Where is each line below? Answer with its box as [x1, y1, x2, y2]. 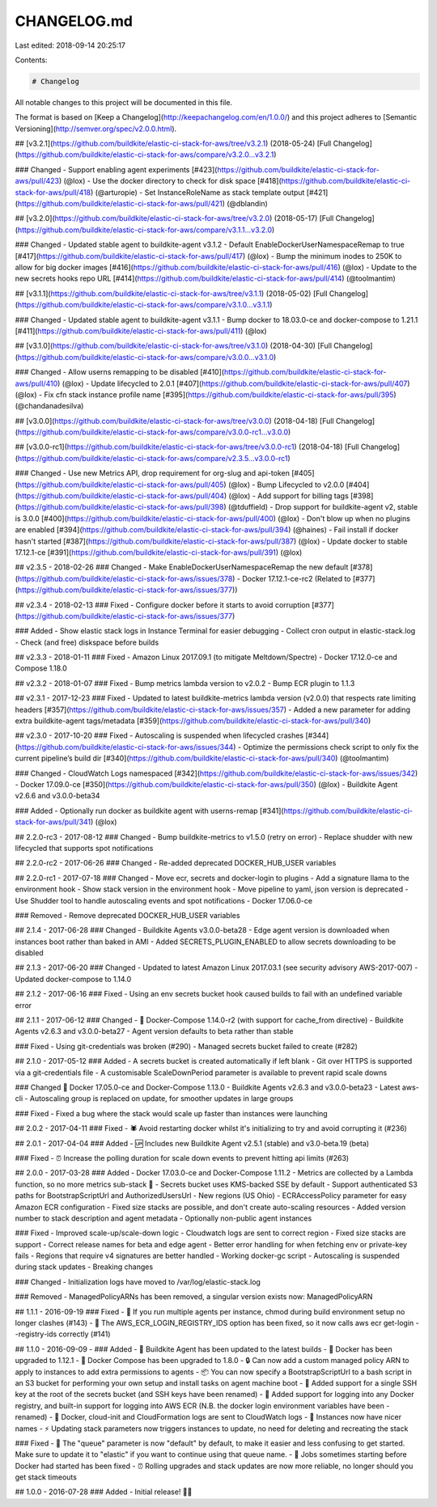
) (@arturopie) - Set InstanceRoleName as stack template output [90, 187, 305, 197]
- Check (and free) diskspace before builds [15, 637, 159, 647]
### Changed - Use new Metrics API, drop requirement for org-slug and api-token [15, 468, 291, 478]
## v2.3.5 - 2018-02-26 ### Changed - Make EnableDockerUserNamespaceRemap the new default [15, 562, 349, 572]
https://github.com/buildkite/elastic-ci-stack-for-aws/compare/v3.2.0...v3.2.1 [17, 150, 274, 159]
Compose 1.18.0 [15, 663, 68, 673]
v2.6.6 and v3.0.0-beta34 [15, 791, 100, 801]
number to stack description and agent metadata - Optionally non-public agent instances [15, 1213, 312, 1223]
